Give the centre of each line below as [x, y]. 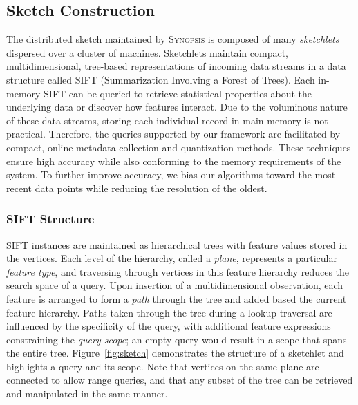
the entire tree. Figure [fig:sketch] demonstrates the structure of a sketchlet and [175, 353]
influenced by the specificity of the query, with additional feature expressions [169, 326]
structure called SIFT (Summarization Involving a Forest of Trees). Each [161, 79]
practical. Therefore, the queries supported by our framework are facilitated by [173, 134]
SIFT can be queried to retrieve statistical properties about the [178, 93]
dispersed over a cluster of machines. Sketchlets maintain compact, [148, 52]
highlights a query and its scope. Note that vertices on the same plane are [163, 366]
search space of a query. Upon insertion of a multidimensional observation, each [175, 285]
